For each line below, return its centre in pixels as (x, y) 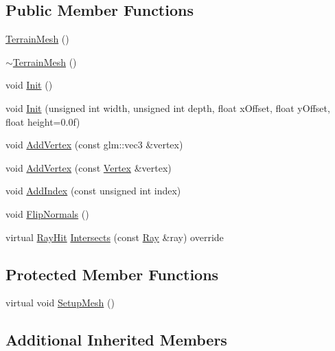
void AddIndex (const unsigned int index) (93, 191)
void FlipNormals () (47, 213)
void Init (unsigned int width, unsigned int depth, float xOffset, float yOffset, (168, 107)
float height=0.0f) (43, 121)
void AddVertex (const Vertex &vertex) (89, 167)
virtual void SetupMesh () (60, 303)
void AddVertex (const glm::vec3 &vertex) (94, 145)
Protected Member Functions (112, 274)
